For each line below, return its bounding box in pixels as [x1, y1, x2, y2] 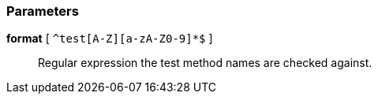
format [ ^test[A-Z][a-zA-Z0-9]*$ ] [6, 31, 213, 46]
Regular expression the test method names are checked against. [38, 56, 372, 70]
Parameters [6, 3, 79, 19]
